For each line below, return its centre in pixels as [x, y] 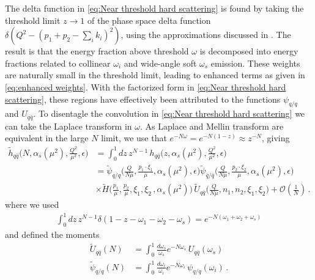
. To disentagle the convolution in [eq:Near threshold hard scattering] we [169, 113]
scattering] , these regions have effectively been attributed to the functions [143, 99]
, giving [276, 138]
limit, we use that [134, 138]
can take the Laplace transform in [69, 126]
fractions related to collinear [58, 63]
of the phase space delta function [149, 20]
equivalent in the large [47, 138]
